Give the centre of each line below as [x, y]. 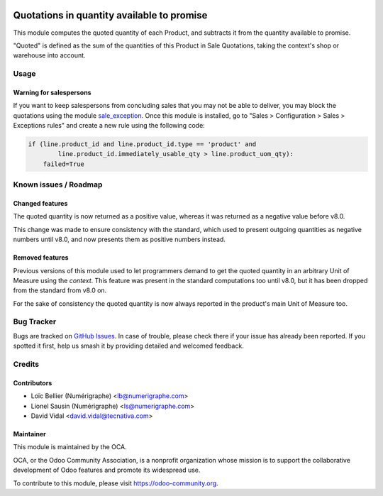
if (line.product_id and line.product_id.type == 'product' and [142, 144]
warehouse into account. [49, 55]
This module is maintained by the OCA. [70, 447]
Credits [26, 364]
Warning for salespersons [52, 92]
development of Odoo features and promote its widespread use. [107, 470]
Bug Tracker [35, 321]
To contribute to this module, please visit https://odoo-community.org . [116, 483]
